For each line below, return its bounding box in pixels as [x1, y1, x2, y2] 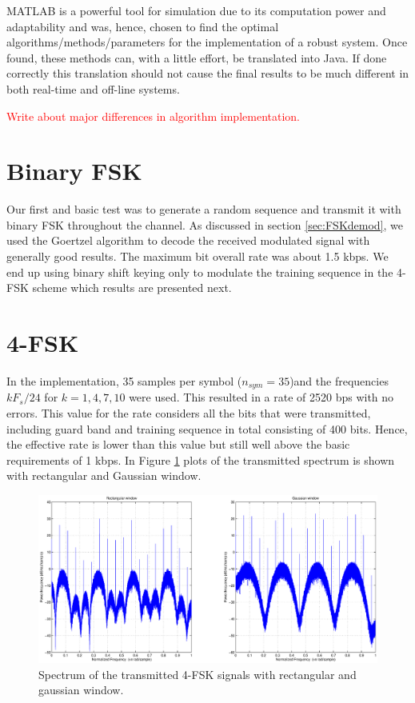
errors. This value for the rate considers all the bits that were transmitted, [6, 405, 371, 421]
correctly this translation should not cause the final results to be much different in [6, 65, 409, 82]
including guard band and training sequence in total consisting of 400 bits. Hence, [6, 420, 408, 437]
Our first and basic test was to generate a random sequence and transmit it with [6, 201, 401, 218]
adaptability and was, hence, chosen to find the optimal [6, 18, 279, 34]
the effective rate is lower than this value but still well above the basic [6, 436, 350, 453]
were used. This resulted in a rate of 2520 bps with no [129, 389, 394, 405]
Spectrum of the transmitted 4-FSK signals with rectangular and [38, 665, 357, 682]
